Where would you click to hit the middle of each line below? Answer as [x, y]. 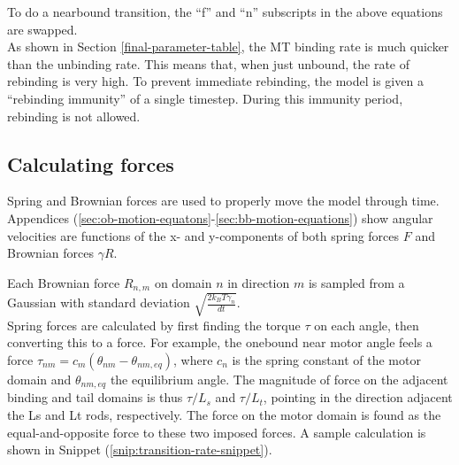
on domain [183, 282]
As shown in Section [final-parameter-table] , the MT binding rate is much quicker [228, 46]
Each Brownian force [64, 282]
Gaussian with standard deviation [99, 302]
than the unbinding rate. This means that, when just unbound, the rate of [208, 63]
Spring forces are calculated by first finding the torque [154, 325]
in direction [259, 282]
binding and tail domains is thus [95, 397]
